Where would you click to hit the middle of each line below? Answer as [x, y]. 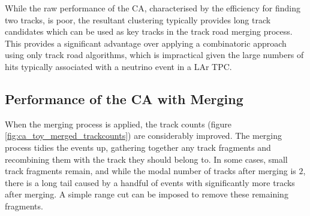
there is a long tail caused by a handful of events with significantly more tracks [150, 182]
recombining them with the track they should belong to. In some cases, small [146, 159]
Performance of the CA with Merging [124, 98]
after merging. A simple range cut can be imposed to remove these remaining [147, 194]
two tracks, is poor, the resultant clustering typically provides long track [138, 19]
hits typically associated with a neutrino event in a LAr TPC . [118, 66]
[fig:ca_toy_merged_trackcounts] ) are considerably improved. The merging [144, 136]
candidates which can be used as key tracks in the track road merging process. [149, 31]
